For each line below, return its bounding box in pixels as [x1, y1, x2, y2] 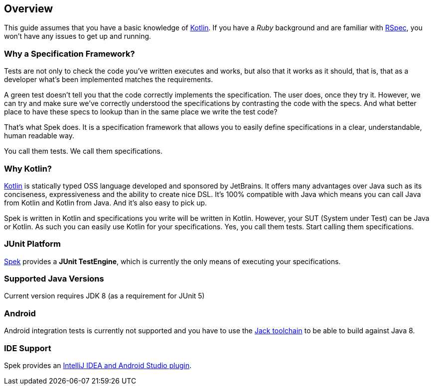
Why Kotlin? [4, 163, 52, 174]
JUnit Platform [4, 239, 61, 249]
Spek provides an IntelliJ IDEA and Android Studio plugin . [4, 361, 192, 370]
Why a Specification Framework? [4, 48, 135, 59]
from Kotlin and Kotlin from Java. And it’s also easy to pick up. [4, 198, 207, 207]
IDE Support [4, 343, 51, 353]
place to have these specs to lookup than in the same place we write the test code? [4, 107, 278, 116]
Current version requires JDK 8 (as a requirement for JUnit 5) [4, 292, 205, 300]
